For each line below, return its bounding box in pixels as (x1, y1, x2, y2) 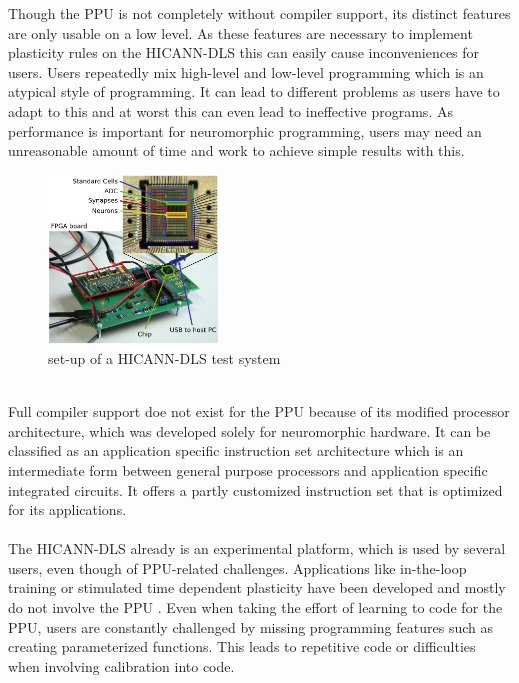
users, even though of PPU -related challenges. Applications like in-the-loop (8, 557, 467, 578)
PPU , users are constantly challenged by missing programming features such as (8, 616, 493, 637)
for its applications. (8, 499, 127, 520)
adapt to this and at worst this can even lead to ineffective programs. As (8, 100, 453, 121)
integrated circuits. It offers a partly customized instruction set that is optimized (8, 479, 503, 500)
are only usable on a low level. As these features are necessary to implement (8, 22, 473, 43)
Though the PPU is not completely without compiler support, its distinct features (8, 3, 511, 23)
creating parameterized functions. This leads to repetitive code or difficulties (8, 636, 476, 657)
